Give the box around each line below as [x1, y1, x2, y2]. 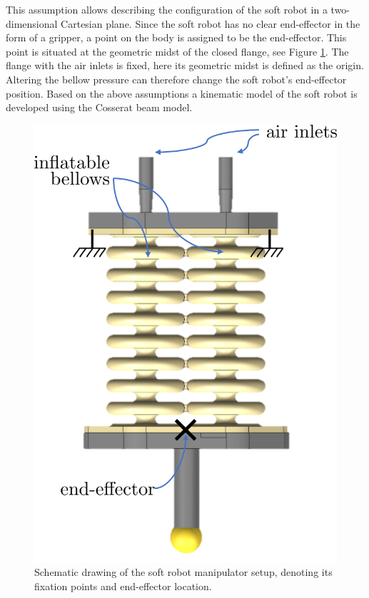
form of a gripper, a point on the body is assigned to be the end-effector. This [6, 30, 347, 45]
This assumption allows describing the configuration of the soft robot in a [6, 2, 328, 16]
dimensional [6, 16, 58, 31]
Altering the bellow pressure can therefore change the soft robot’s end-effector [6, 71, 347, 86]
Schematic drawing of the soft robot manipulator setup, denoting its [34, 565, 333, 579]
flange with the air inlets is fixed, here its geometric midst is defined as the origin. [6, 58, 364, 73]
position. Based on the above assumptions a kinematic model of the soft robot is [6, 86, 358, 100]
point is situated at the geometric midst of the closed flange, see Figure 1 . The [6, 43, 349, 58]
